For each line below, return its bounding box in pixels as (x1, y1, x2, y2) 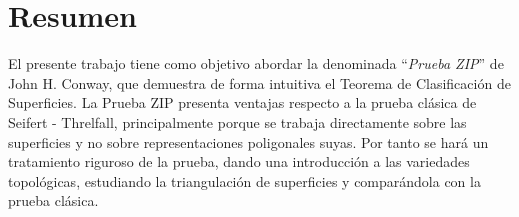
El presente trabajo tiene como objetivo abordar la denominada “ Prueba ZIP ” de (8, 53, 504, 74)
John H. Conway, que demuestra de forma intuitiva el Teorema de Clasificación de (8, 72, 511, 93)
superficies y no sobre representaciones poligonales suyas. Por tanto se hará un (8, 131, 489, 152)
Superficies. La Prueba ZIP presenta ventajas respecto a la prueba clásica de (8, 92, 477, 113)
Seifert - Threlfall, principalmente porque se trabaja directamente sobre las (8, 111, 467, 132)
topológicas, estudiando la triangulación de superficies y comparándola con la (8, 170, 481, 191)
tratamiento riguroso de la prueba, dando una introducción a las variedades (8, 151, 470, 172)
